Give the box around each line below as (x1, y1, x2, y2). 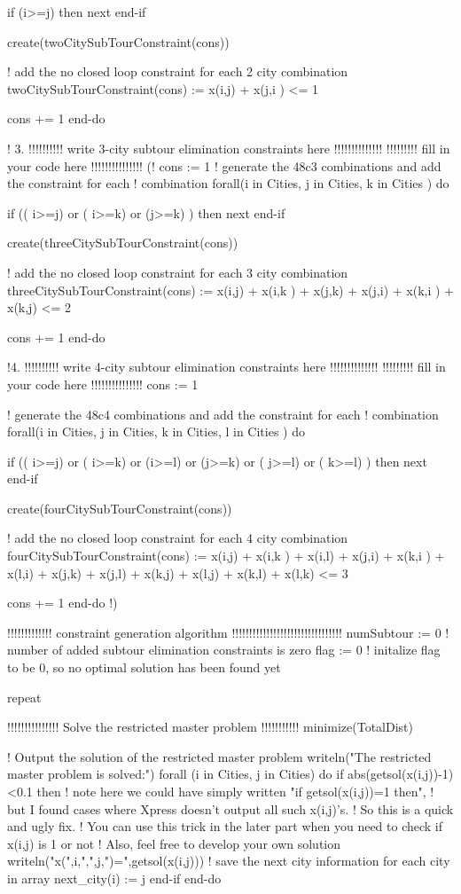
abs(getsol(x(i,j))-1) (348, 765, 454, 783)
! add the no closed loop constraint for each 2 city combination (7, 62, 348, 81)
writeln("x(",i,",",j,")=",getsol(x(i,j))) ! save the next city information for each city (7, 851, 450, 870)
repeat (7, 687, 42, 706)
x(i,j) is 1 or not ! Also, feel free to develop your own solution (7, 834, 341, 852)
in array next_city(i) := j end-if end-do (7, 868, 222, 887)
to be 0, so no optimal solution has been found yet (7, 658, 281, 677)
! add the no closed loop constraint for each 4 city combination (7, 529, 348, 547)
